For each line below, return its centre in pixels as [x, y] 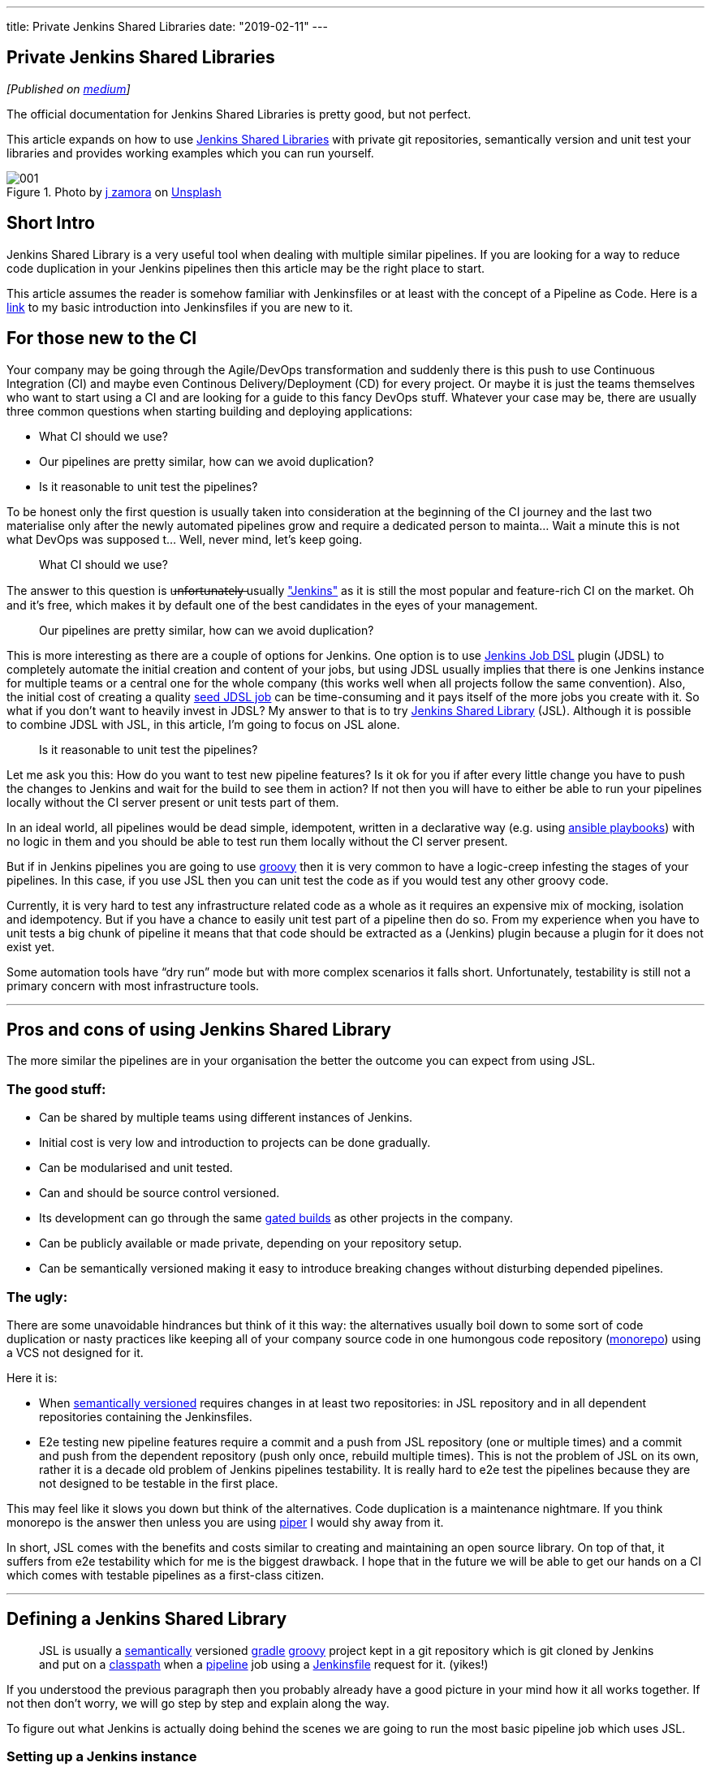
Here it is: [32, 1377]
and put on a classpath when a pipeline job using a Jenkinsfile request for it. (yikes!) [264, 1664]
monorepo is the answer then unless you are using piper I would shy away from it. [225, 1522]
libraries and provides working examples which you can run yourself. [190, 153]
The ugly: [37, 1297]
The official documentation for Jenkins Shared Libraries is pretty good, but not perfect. [239, 114]
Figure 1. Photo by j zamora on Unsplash [114, 192]
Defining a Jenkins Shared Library [147, 1619]
